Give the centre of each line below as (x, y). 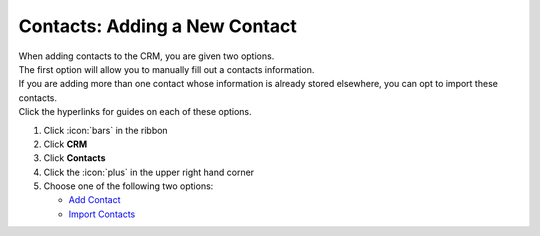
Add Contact (94, 200)
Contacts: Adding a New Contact (157, 26)
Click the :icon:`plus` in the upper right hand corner (149, 172)
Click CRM (65, 144)
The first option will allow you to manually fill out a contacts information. (166, 69)
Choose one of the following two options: (128, 186)
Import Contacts (102, 214)
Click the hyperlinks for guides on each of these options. (135, 112)
